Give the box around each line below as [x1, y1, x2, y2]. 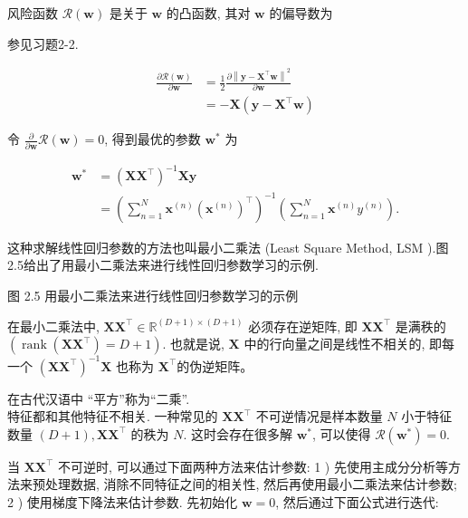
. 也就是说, [162, 334, 224, 353]
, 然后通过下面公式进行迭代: [275, 493, 439, 512]
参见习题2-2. [7, 34, 79, 53]
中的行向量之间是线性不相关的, [244, 334, 425, 353]
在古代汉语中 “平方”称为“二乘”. [7, 388, 190, 408]
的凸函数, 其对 [166, 4, 251, 22]
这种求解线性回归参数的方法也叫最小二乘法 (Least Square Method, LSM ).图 [7, 237, 449, 256]
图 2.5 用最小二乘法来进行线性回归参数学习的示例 [7, 286, 299, 304]
